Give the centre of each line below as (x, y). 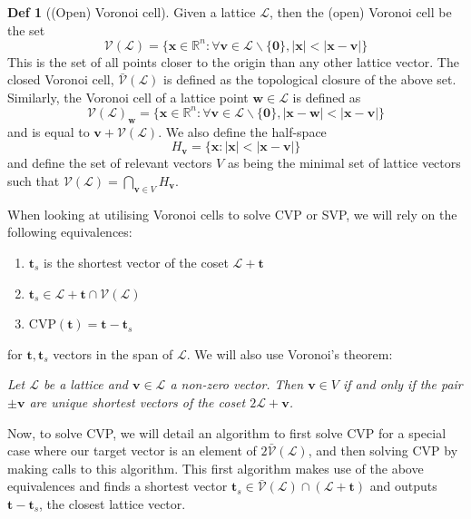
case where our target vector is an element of (132, 450)
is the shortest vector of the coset (136, 262)
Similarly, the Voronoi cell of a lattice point (128, 97)
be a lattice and (85, 384)
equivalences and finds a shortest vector (118, 486)
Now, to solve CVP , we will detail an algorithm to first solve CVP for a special (227, 432)
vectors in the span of (113, 353)
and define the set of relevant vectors (110, 163)
